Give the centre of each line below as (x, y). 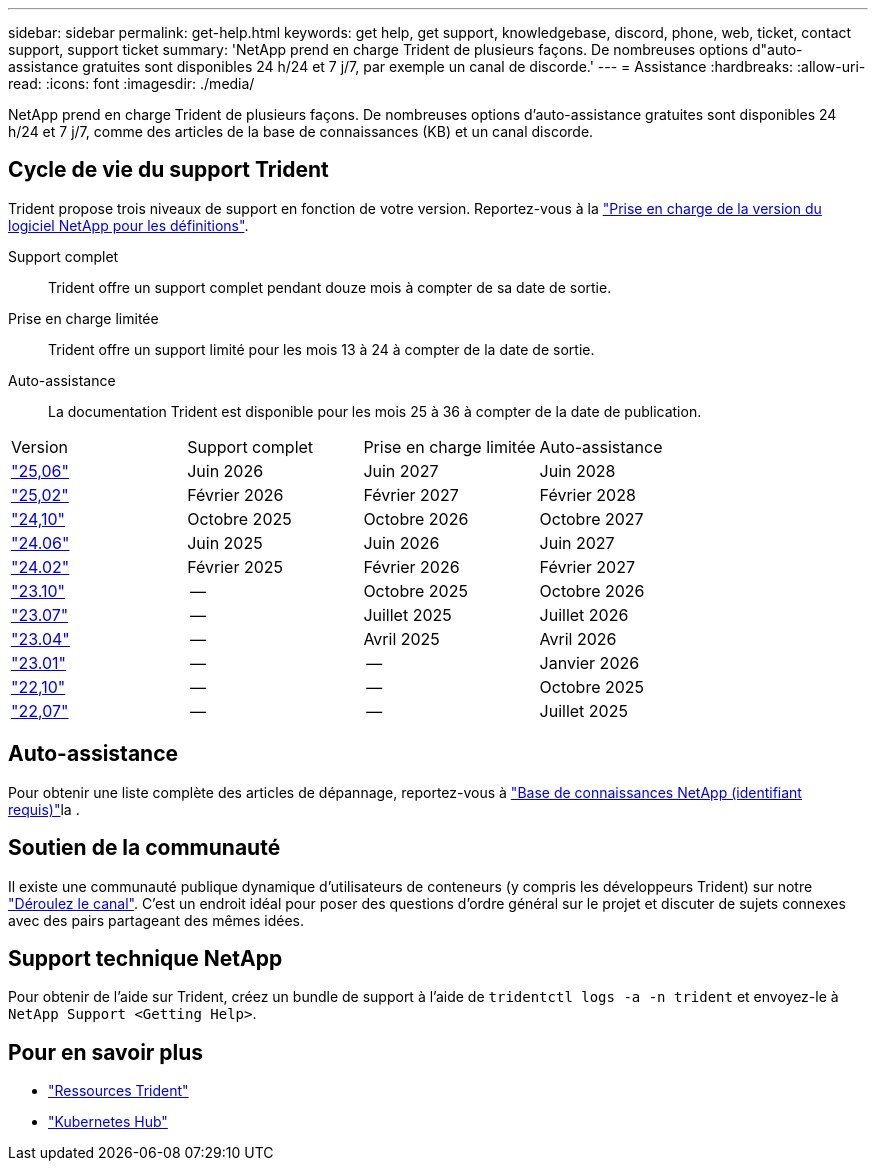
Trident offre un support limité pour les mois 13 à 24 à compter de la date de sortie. (321, 349)
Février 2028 (587, 494)
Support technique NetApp (145, 958)
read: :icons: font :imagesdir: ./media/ (131, 83)
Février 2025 (235, 566)
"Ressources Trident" (118, 1091)
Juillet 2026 (584, 614)
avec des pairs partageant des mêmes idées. (156, 920)
